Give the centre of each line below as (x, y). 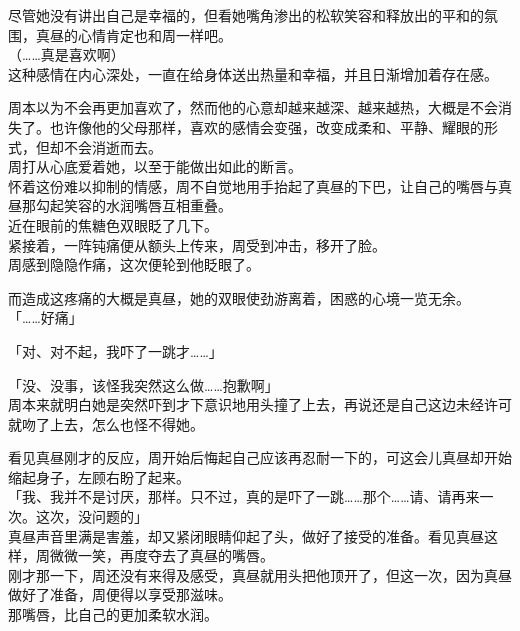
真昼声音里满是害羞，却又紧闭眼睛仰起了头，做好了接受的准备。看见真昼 (246, 535)
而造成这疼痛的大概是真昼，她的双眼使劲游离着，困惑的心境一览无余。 (239, 297)
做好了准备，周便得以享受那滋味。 (120, 594)
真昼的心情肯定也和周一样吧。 (133, 34)
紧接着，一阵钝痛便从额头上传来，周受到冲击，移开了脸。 (197, 244)
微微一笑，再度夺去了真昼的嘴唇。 (161, 555)
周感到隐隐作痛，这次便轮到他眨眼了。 (134, 264)
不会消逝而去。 (112, 146)
